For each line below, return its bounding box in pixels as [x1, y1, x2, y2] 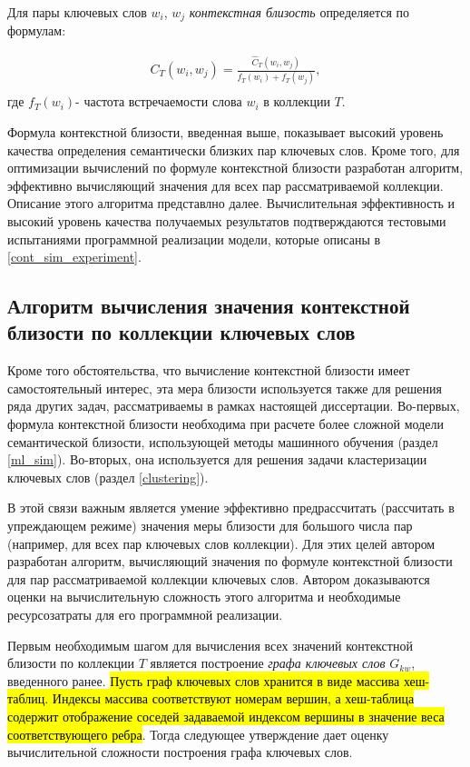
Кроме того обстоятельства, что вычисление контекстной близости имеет [7, 361, 410, 380]
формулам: [7, 21, 66, 40]
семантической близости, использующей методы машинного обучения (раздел [7, 432, 438, 451]
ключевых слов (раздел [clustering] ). [7, 467, 209, 486]
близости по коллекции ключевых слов [7, 318, 356, 346]
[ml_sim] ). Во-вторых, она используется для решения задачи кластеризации [7, 450, 427, 469]
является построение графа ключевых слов [150, 653, 386, 672]
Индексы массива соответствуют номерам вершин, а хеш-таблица [52, 689, 415, 708]
